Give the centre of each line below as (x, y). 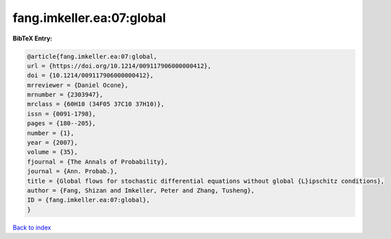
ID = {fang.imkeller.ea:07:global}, (89, 200)
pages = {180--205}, (61, 124)
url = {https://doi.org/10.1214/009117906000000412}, (119, 66)
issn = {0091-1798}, (61, 114)
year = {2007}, (52, 143)
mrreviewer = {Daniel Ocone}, (78, 85)
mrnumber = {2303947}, (65, 95)
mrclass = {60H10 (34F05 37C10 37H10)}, (96, 104)
